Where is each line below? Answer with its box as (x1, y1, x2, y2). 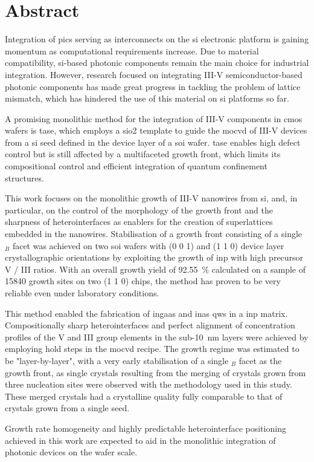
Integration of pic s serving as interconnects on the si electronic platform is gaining (5, 33, 309, 45)
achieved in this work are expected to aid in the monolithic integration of (5, 434, 276, 446)
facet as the (239, 354, 282, 366)
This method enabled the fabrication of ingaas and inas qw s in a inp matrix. (5, 307, 288, 319)
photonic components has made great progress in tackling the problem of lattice (5, 80, 301, 93)
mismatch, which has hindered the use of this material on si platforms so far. (5, 92, 289, 105)
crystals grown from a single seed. (5, 402, 130, 414)
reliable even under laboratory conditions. (5, 287, 159, 299)
